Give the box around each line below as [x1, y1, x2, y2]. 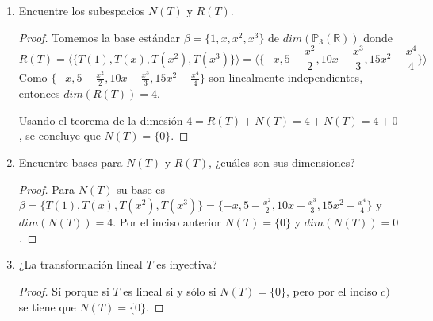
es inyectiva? [156, 256, 217, 273]
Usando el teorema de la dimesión [18, 111, 183, 128]
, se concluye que [18, 127, 101, 144]
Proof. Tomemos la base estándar [18, 29, 180, 45]
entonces [18, 85, 60, 102]
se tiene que [18, 298, 76, 315]
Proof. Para [18, 180, 75, 197]
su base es [117, 180, 166, 197]
